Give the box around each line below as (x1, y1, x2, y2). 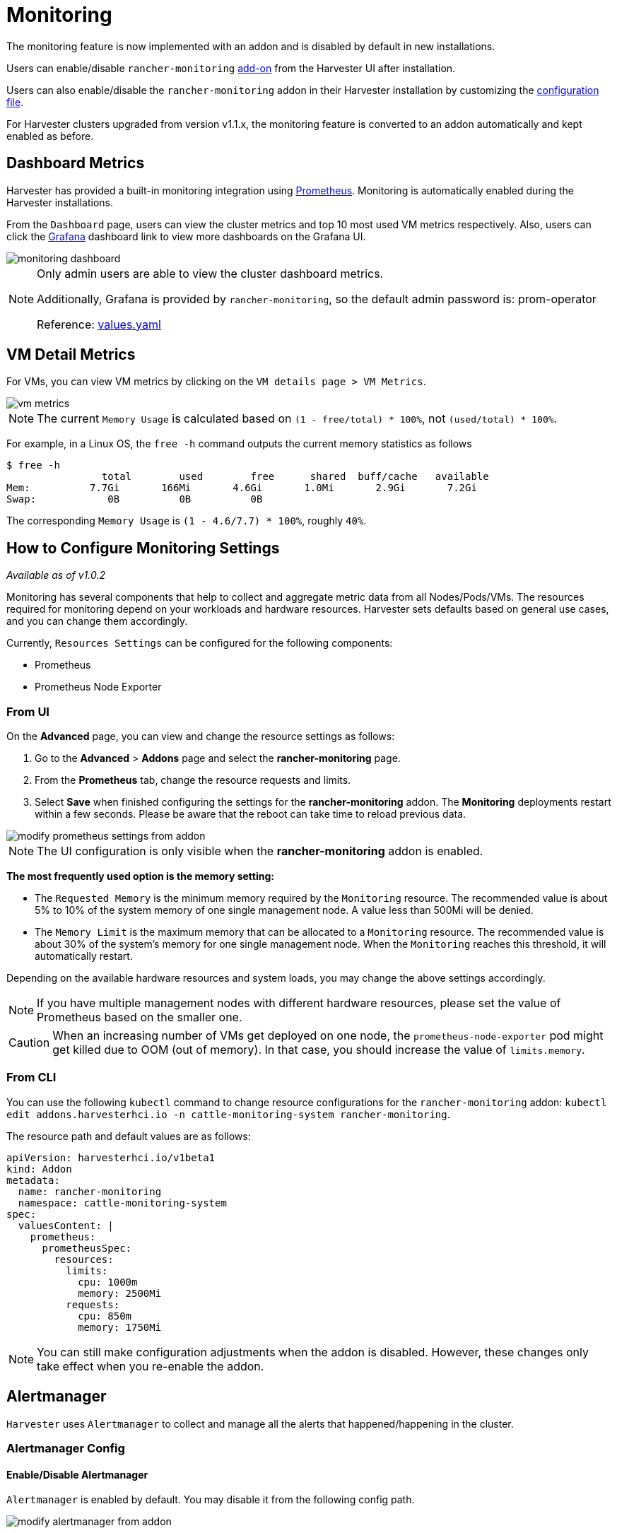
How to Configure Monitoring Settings (6, 539, 280, 557)
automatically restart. (35, 950, 133, 963)
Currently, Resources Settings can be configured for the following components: (6, 637, 393, 650)
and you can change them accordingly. (6, 615, 188, 628)
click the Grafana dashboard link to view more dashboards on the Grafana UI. (6, 230, 366, 242)
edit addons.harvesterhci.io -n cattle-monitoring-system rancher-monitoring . (6, 1108, 450, 1120)
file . (6, 95, 24, 108)
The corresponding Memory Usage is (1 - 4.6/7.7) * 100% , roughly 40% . (6, 515, 367, 527)
